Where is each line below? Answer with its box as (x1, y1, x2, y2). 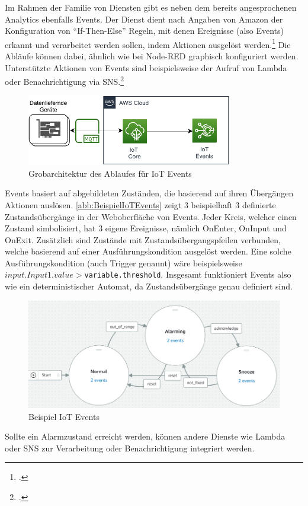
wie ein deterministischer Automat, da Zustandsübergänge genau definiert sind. (5, 280, 293, 292)
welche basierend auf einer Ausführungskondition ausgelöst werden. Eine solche (5, 245, 291, 257)
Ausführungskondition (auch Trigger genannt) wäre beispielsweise (5, 256, 242, 269)
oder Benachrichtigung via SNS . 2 (5, 74, 124, 87)
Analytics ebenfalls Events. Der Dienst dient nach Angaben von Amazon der (5, 12, 283, 25)
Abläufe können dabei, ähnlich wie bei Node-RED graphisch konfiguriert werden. (5, 50, 299, 62)
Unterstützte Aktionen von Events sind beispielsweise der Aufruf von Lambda (5, 61, 287, 74)
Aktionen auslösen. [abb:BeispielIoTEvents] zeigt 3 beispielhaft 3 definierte (5, 198, 276, 211)
